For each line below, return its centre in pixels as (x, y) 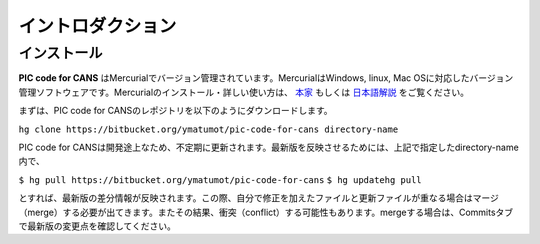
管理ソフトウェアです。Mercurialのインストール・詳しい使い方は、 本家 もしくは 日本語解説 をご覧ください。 (244, 92)
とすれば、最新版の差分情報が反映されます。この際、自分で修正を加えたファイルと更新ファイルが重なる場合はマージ (258, 198)
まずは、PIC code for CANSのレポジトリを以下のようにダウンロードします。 (176, 111)
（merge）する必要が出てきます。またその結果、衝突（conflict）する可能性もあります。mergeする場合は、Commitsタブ (266, 212)
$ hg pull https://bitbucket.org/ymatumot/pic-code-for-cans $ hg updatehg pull (220, 179)
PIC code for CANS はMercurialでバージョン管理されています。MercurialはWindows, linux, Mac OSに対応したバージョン (266, 78)
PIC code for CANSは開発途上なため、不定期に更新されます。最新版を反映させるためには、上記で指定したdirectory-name (268, 147)
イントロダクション (97, 26)
